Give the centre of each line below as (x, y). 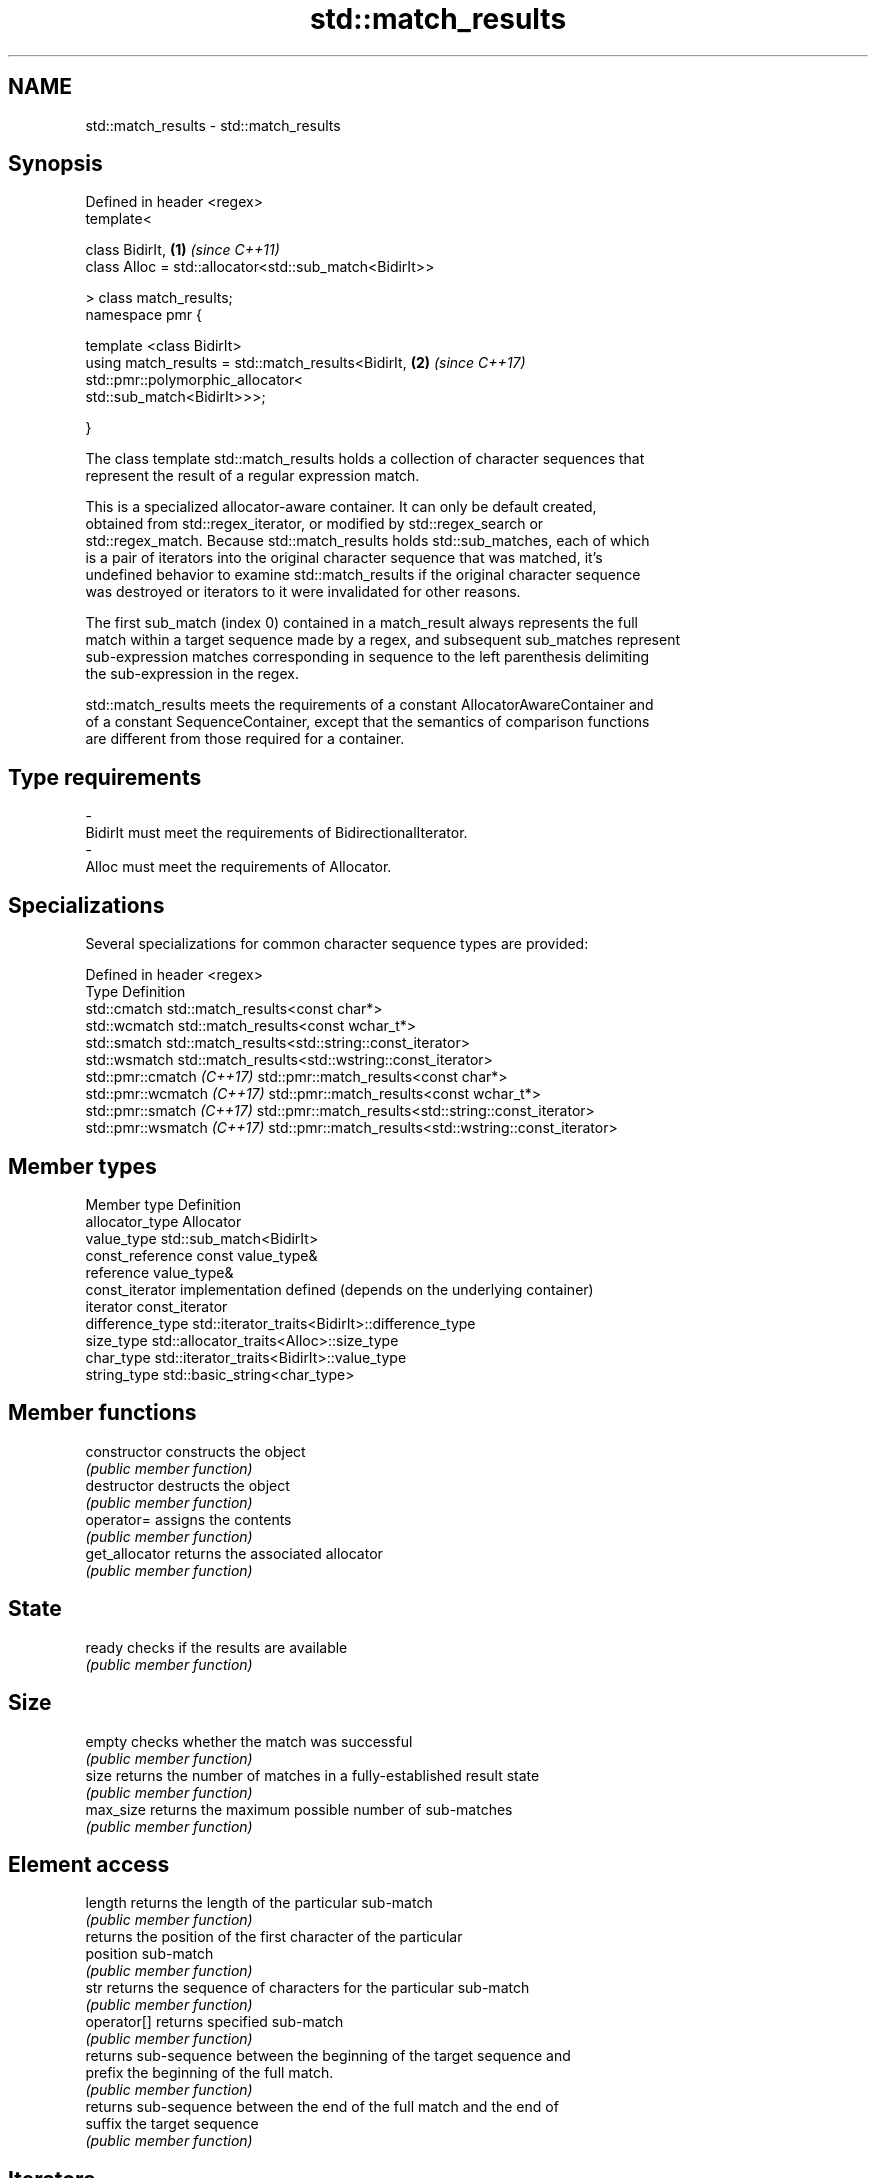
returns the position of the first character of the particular (274, 1937)
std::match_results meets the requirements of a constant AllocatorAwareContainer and (369, 705)
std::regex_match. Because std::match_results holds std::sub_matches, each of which (367, 541)
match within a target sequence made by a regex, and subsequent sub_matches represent (383, 640)
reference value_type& (159, 1272)
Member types (82, 1166)
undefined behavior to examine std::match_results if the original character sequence (363, 575)
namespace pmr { (144, 315)
